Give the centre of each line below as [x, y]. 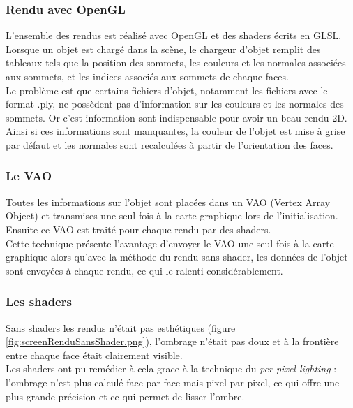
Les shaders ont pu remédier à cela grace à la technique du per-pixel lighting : [171, 369]
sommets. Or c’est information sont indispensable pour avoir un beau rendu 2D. [176, 117]
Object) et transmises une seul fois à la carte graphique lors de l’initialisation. [172, 216]
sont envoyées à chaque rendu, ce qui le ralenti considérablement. [144, 270]
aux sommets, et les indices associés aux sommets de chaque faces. [147, 76]
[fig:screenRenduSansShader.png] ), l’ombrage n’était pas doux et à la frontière [172, 341]
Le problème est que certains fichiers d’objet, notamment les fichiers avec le [167, 90]
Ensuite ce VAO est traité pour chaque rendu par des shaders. [138, 229]
